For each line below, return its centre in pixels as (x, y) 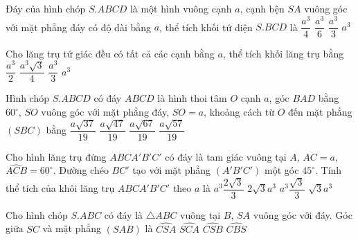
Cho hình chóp (37, 214)
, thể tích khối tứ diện (206, 27)
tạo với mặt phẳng (172, 170)
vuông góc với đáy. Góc (303, 214)
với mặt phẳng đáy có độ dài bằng (79, 27)
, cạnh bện (262, 8)
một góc (282, 170)
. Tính (328, 170)
